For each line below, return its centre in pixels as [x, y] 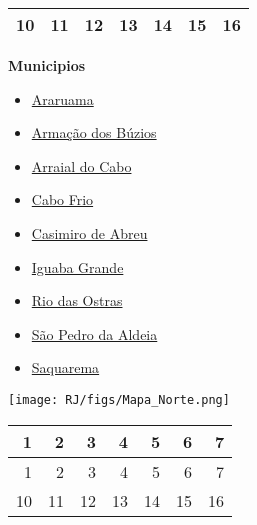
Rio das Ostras [77, 300]
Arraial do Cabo [81, 165]
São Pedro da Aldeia [94, 333]
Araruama [62, 98]
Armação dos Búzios [94, 132]
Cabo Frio [62, 199]
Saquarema [65, 367]
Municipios [47, 65]
